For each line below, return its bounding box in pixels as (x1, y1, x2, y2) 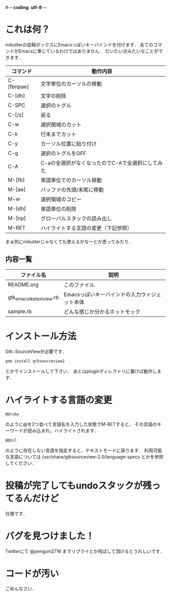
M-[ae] (8, 186, 26, 193)
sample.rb (8, 307, 32, 315)
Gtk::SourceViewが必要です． (5, 348, 67, 354)
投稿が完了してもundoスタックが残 (5, 480, 152, 491)
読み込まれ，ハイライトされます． (27, 427, 99, 434)
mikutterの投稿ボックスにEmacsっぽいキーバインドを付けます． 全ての (5, 41, 154, 47)
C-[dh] (8, 92, 25, 99)
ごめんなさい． (5, 586, 37, 592)
